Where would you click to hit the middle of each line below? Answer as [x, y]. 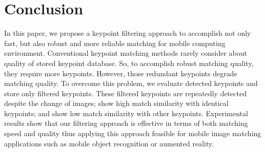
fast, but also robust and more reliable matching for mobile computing [115, 43]
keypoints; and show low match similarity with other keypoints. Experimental [126, 113]
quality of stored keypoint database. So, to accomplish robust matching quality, [129, 63]
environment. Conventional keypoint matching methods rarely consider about [126, 53]
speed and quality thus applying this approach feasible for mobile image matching [133, 133]
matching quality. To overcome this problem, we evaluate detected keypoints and [131, 83]
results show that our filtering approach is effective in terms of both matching [126, 123]
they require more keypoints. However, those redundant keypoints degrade [121, 73]
